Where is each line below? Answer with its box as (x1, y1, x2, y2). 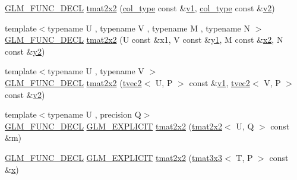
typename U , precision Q (48, 108, 141, 121)
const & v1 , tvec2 (189, 76, 250, 89)
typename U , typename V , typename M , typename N (48, 21, 250, 34)
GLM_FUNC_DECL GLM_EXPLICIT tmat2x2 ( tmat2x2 (5, 119, 223, 132)
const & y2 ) (5, 45, 45, 57)
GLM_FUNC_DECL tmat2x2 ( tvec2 (5, 76, 142, 89)
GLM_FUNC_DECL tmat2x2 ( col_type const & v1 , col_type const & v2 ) (5, 2, 275, 14)
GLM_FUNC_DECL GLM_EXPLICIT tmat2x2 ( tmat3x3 (5, 151, 223, 163)
